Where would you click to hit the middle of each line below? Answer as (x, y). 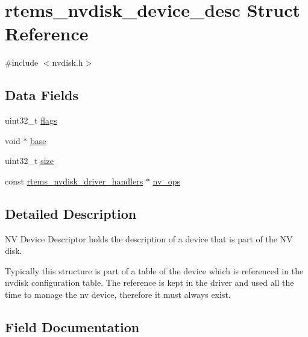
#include (22, 62)
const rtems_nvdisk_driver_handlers (74, 181)
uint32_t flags (31, 120)
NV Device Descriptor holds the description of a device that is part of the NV (149, 238)
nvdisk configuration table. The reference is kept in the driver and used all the (149, 282)
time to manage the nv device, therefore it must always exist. (118, 294)
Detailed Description (71, 213)
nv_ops (167, 181)
